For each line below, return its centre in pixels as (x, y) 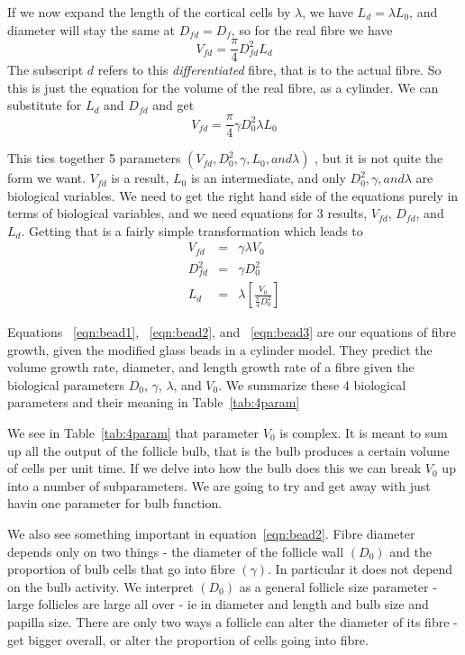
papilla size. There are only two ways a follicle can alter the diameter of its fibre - (232, 621)
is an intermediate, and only (268, 178)
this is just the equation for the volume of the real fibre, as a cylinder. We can (223, 87)
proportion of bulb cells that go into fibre (121, 569)
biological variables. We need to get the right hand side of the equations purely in (233, 195)
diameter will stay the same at (91, 29)
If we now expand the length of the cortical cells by (149, 12)
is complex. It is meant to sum (364, 433)
